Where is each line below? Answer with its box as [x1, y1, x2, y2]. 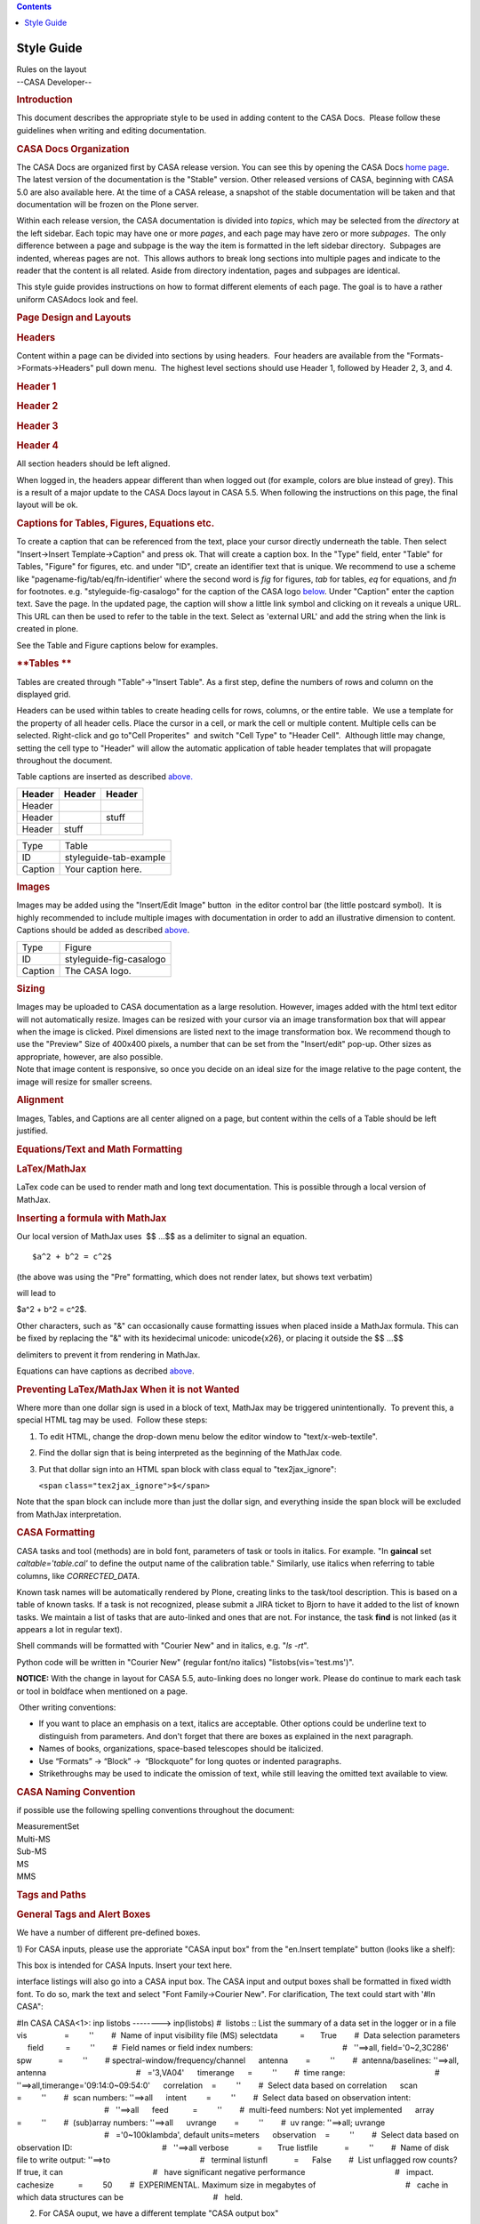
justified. [16, 1125, 49, 1136]
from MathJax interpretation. [16, 1509, 122, 1519]
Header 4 [16, 439, 60, 451]
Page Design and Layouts [16, 311, 132, 324]
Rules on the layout [16, 64, 87, 75]
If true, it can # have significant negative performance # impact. [16, 2167, 435, 2178]
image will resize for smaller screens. [16, 1076, 153, 1087]
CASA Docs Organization [16, 142, 130, 155]
